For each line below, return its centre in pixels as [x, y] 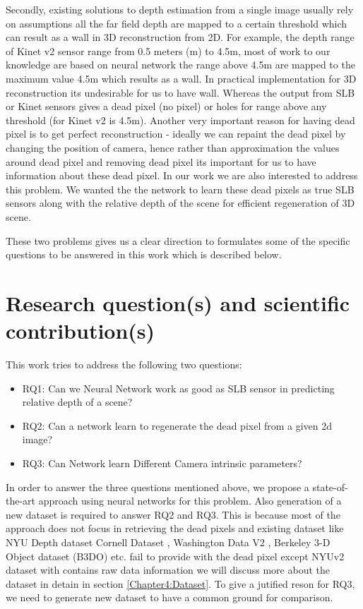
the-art [21, 501]
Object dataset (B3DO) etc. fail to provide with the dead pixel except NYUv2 [175, 556]
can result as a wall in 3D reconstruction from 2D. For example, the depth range [180, 37]
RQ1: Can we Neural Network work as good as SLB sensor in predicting [178, 388]
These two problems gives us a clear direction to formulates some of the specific [178, 240]
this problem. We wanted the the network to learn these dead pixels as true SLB [180, 189]
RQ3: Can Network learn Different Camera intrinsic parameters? [162, 463]
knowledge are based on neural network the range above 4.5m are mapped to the [180, 65]
